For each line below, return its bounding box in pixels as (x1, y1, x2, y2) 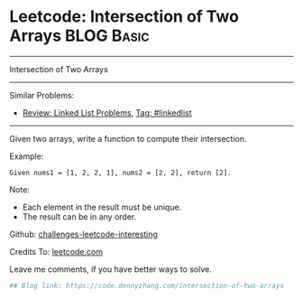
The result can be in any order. (22, 210, 137, 222)
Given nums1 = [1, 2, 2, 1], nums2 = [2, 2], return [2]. (9, 168, 232, 177)
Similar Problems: (9, 89, 75, 100)
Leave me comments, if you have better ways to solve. (9, 264, 212, 275)
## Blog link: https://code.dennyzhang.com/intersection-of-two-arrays (9, 281, 284, 290)
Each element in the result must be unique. (22, 201, 182, 212)
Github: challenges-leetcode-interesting (9, 229, 158, 239)
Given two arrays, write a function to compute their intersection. (9, 133, 247, 144)
